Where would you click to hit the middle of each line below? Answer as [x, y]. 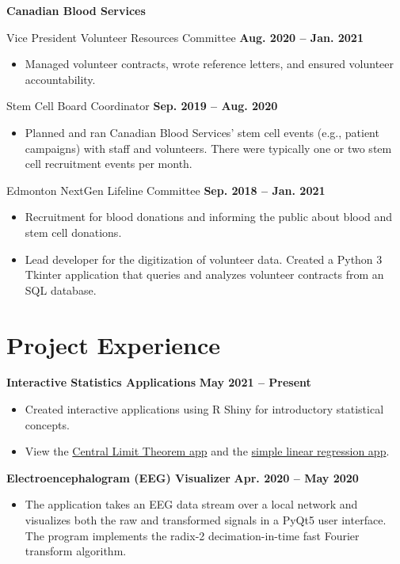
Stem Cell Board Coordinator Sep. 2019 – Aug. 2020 [142, 106]
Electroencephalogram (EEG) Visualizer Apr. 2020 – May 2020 [183, 477]
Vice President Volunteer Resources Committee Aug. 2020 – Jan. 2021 [185, 37]
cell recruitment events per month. [109, 164]
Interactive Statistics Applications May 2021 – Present [159, 382]
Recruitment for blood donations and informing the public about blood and [209, 217]
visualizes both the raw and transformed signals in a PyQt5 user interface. [206, 520]
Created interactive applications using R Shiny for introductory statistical [204, 409]
